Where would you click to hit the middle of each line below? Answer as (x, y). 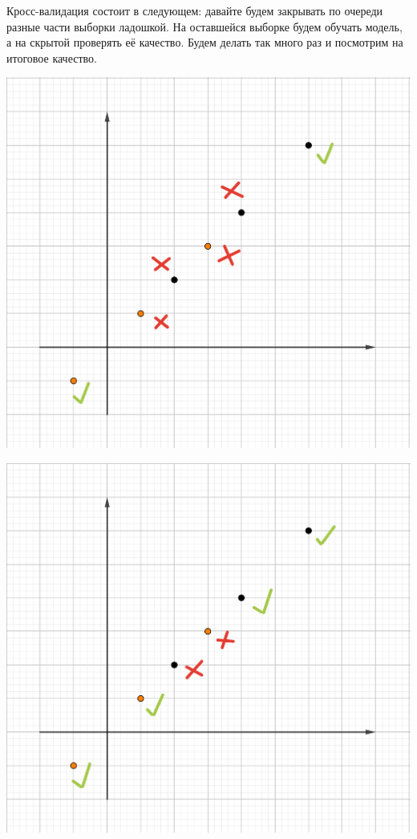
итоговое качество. (52, 57)
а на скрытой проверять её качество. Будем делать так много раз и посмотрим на (205, 42)
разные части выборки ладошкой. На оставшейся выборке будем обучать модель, (204, 26)
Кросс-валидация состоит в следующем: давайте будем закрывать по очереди (195, 10)
